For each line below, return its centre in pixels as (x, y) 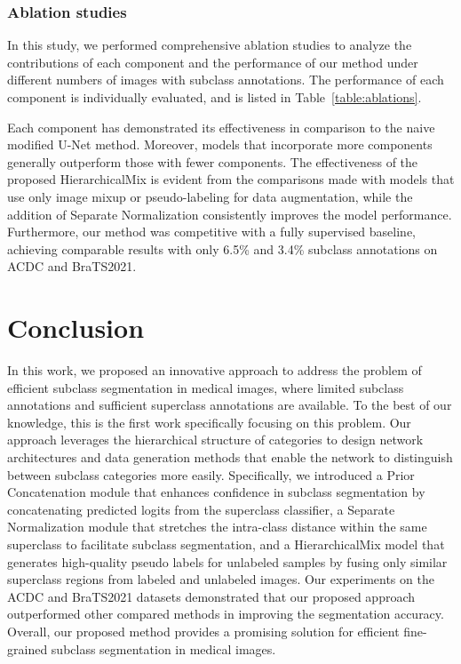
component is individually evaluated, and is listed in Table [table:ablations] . (215, 97)
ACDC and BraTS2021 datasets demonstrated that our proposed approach (211, 596)
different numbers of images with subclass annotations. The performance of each (226, 80)
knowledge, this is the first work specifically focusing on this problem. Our (209, 422)
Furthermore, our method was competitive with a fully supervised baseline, (211, 232)
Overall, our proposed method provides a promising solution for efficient (203, 631)
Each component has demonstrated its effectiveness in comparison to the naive (221, 127)
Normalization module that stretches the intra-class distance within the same (217, 527)
